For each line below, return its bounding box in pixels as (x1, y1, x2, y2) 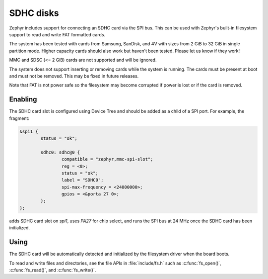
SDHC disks (9, 7, 59, 18)
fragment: (9, 115, 30, 121)
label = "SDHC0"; (61, 177, 104, 183)
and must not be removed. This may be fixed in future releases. (9, 73, 139, 79)
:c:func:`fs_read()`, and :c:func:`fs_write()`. (9, 267, 96, 273)
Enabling (9, 95, 37, 104)
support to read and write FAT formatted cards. (9, 31, 106, 37)
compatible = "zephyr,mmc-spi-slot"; (61, 157, 153, 162)
